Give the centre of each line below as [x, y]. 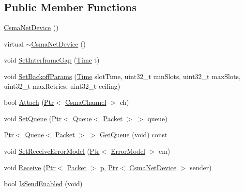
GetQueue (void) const [134, 135]
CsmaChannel [86, 102]
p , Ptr [109, 167]
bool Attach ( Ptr [29, 102]
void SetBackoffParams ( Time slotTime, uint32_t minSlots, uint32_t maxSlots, [122, 76]
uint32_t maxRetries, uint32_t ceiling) [62, 86]
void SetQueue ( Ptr [33, 118]
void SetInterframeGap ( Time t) [52, 60]
